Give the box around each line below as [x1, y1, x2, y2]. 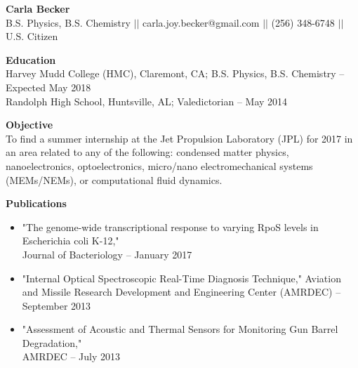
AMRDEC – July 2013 [22, 349, 121, 364]
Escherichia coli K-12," [22, 233, 119, 248]
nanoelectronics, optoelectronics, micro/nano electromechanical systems [6, 158, 313, 173]
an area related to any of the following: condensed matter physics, [6, 145, 289, 159]
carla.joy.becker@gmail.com [142, 15, 260, 29]
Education [6, 52, 56, 67]
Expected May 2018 [6, 79, 91, 94]
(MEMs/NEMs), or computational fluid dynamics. [6, 172, 223, 187]
